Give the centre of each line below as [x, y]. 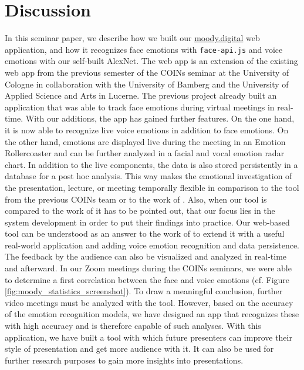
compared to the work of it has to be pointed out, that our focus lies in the [140, 211]
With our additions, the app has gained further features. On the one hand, [160, 118]
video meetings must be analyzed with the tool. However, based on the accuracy [149, 302]
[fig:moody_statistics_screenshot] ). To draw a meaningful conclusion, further [144, 291]
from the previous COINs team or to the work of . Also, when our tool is [136, 199]
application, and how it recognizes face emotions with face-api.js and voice [144, 49]
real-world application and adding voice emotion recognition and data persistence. [152, 245]
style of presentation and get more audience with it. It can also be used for [139, 349]
